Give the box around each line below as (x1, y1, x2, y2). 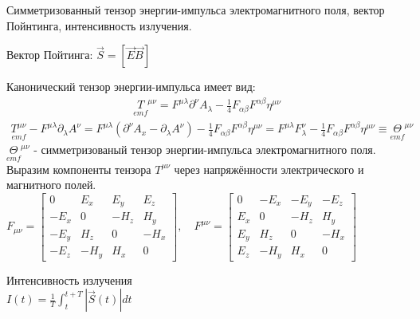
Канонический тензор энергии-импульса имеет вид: (6, 78, 256, 95)
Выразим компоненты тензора (6, 160, 151, 177)
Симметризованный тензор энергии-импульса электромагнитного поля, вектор (6, 2, 385, 18)
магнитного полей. (6, 176, 96, 193)
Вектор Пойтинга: (6, 46, 93, 63)
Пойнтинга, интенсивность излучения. (6, 17, 192, 33)
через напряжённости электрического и (174, 160, 364, 177)
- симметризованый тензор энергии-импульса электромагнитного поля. (33, 141, 376, 158)
